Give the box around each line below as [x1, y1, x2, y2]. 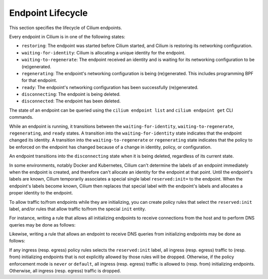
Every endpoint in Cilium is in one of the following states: [9, 34, 126, 40]
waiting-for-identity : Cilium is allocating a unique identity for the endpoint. [21, 49, 186, 55]
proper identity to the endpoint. [9, 190, 73, 196]
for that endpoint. [21, 77, 57, 84]
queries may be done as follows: [9, 222, 76, 228]
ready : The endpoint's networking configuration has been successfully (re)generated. [21, 84, 199, 90]
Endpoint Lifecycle [9, 7, 88, 18]
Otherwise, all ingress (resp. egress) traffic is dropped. [9, 268, 121, 274]
